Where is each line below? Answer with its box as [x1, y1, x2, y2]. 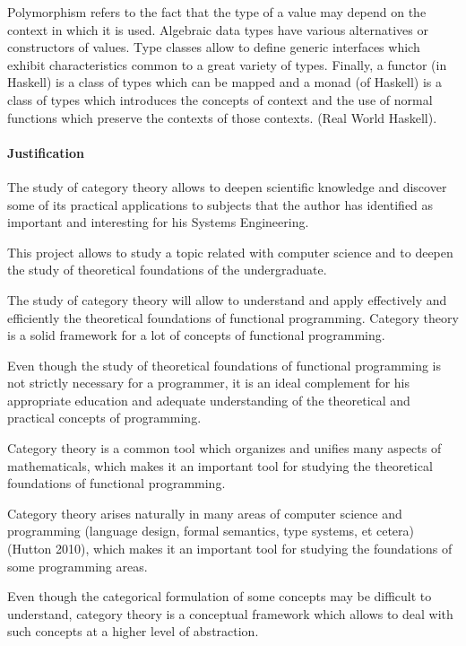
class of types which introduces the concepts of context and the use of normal [7, 90, 433, 109]
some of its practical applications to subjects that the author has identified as [7, 195, 434, 214]
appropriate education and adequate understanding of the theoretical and [7, 390, 410, 409]
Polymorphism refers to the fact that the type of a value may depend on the [7, 3, 427, 21]
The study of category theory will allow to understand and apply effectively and [7, 290, 447, 309]
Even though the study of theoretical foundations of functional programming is [7, 355, 442, 374]
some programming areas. [7, 556, 148, 575]
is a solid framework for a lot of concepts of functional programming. [7, 326, 385, 345]
